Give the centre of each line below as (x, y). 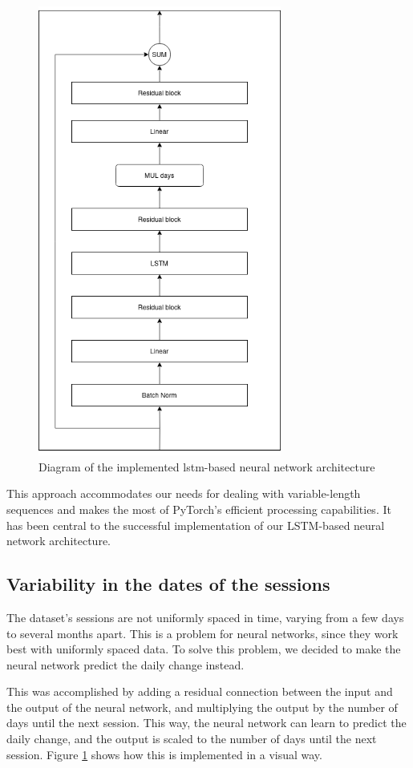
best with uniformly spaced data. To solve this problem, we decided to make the (204, 649)
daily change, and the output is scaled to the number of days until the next (192, 739)
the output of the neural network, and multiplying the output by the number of (202, 707)
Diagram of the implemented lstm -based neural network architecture (207, 466)
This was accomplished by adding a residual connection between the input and (200, 691)
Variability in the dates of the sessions (168, 584)
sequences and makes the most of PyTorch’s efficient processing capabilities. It (199, 509)
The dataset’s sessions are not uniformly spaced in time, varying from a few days (205, 617)
